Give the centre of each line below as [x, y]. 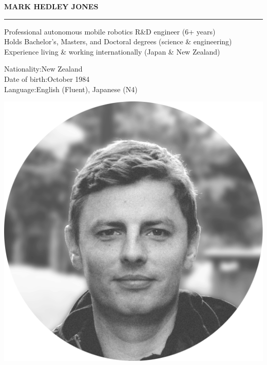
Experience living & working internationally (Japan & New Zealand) [112, 51]
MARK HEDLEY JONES [51, 6]
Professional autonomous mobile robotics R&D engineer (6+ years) [110, 31]
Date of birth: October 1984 [47, 79]
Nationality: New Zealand [43, 69]
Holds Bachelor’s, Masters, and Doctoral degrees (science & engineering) [118, 41]
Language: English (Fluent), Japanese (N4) [71, 89]
